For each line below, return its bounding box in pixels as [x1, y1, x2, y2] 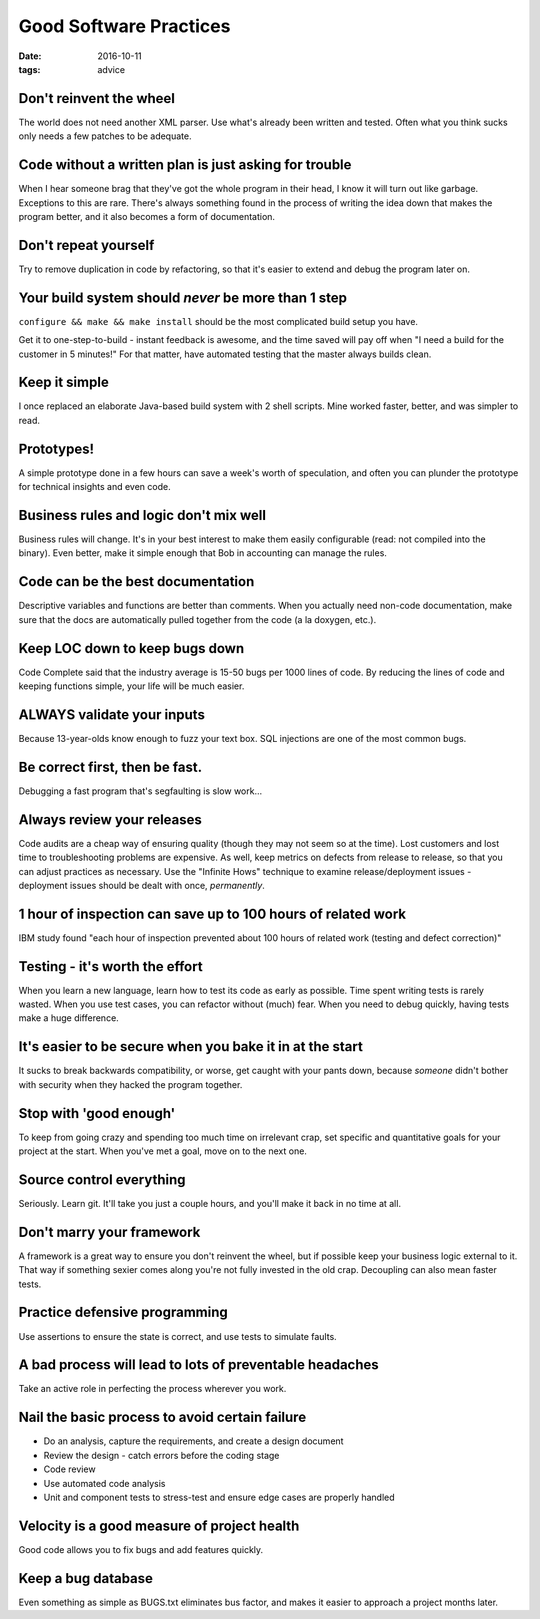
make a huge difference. [18, 1012, 119, 1024]
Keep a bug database [18, 1570, 154, 1587]
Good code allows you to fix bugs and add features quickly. [18, 1543, 264, 1555]
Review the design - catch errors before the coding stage [43, 1449, 280, 1461]
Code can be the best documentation [18, 573, 255, 590]
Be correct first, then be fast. [18, 758, 203, 775]
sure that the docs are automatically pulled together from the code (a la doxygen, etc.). [18, 613, 377, 625]
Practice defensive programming [18, 1304, 229, 1321]
